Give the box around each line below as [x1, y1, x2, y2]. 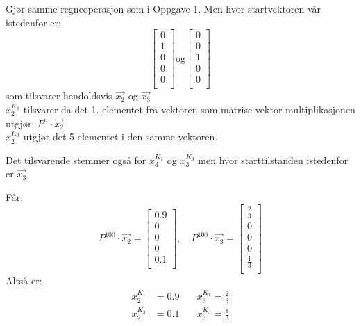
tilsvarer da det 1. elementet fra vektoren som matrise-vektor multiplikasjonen [23, 101, 355, 116]
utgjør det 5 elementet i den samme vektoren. [23, 129, 218, 144]
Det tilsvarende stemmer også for [6, 152, 146, 167]
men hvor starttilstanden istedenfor [198, 152, 349, 167]
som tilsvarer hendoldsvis [6, 88, 112, 103]
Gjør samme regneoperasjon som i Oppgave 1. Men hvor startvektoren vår [6, 1, 321, 15]
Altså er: [6, 273, 42, 288]
